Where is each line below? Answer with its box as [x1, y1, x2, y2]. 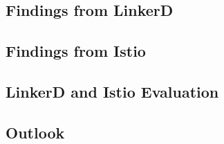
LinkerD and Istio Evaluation [6, 80, 219, 102]
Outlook [6, 121, 65, 143]
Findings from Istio [6, 40, 146, 62]
